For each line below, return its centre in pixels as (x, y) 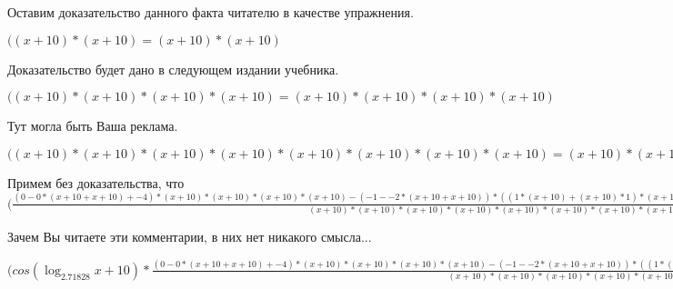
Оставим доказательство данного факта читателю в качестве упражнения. (211, 12)
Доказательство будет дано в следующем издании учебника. (173, 69)
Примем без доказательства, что (96, 182)
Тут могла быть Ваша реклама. (93, 126)
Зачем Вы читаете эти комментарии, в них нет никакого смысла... (190, 237)
